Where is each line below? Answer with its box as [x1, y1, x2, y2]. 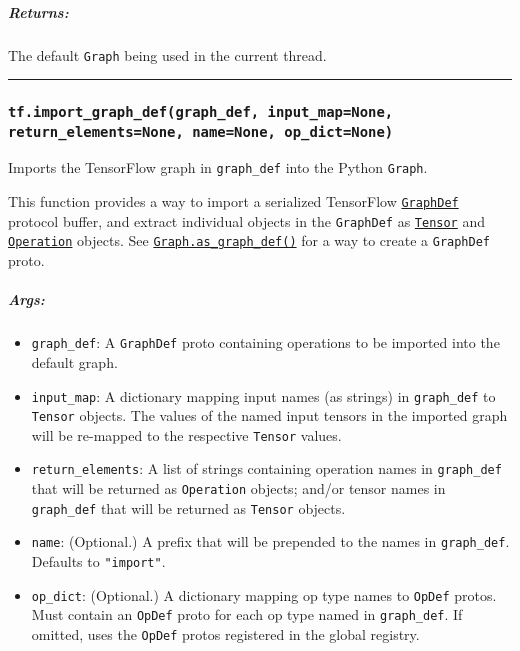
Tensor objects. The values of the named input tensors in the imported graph [31, 405, 508, 426]
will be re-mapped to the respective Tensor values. [31, 424, 342, 445]
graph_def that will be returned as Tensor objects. [31, 497, 346, 518]
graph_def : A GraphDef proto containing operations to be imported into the [31, 332, 500, 353]
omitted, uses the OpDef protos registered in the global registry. [31, 624, 420, 645]
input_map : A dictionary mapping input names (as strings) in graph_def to [31, 385, 496, 406]
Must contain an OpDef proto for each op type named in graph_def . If [31, 604, 463, 625]
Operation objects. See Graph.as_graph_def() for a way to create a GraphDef [8, 230, 491, 251]
